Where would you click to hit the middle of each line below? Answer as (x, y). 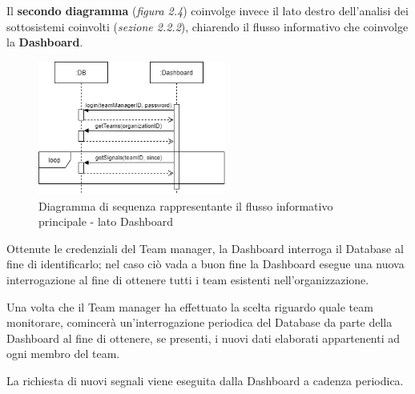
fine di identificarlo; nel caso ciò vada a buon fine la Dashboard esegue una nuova (205, 264)
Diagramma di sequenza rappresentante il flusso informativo (186, 205)
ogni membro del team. (63, 354)
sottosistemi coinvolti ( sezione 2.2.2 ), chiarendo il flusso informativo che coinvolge (207, 26)
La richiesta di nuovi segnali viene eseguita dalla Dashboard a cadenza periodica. (205, 380)
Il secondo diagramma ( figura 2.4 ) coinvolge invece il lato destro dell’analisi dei (207, 10)
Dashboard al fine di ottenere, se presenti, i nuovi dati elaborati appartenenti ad (203, 338)
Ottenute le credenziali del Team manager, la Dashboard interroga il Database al (205, 248)
